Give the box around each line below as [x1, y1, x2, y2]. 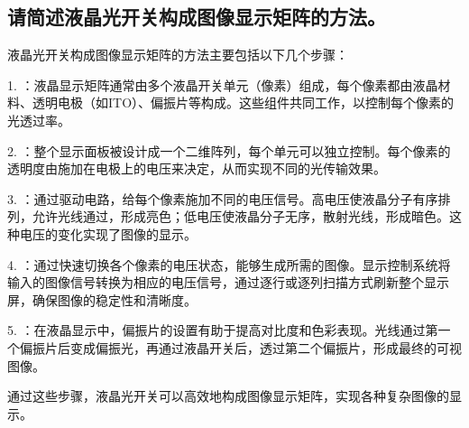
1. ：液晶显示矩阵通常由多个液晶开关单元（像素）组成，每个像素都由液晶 [7, 75, 438, 94]
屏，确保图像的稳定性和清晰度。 [7, 290, 197, 309]
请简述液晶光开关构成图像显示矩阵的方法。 [7, 3, 386, 31]
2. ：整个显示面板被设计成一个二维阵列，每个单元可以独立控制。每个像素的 [7, 141, 451, 160]
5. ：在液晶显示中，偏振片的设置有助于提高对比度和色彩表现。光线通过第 [7, 321, 438, 340]
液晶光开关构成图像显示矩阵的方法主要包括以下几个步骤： [7, 45, 348, 64]
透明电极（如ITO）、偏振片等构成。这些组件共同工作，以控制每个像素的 [32, 93, 455, 112]
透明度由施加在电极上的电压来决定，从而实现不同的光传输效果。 [7, 159, 386, 178]
